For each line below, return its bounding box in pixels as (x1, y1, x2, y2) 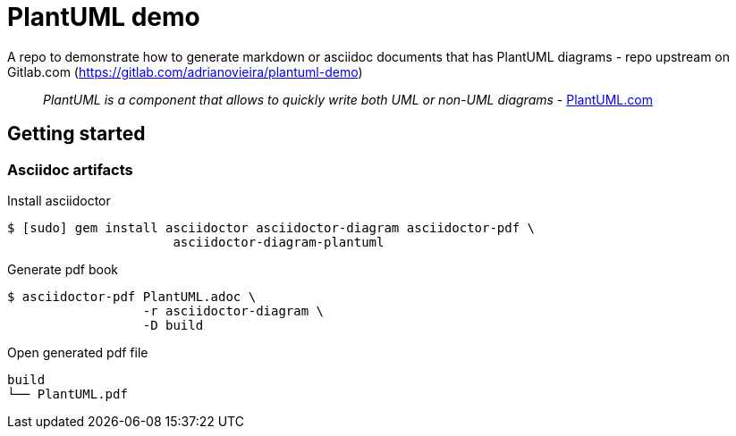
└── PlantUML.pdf (7, 386, 128, 401)
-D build (142, 317, 204, 332)
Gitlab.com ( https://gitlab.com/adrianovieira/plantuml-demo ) (7, 63, 363, 80)
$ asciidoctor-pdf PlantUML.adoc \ (7, 289, 257, 304)
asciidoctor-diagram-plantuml (173, 234, 385, 249)
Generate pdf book (7, 261, 119, 277)
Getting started (7, 122, 146, 146)
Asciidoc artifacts (7, 160, 133, 179)
